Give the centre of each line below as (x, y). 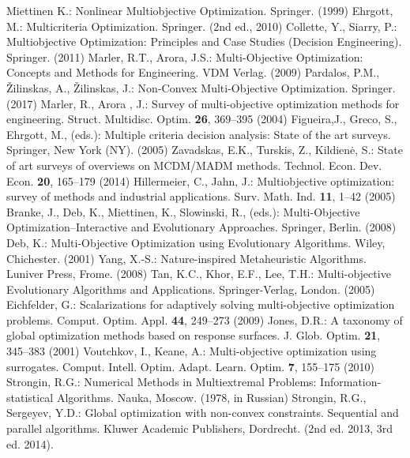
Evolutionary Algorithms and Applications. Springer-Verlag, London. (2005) (191, 289)
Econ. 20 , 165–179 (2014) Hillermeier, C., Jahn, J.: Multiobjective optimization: (201, 180)
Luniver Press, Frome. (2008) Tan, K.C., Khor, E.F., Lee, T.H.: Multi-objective (199, 274)
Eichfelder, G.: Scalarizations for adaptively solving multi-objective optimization (201, 304)
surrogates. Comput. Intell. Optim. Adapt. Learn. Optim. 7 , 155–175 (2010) (190, 366)
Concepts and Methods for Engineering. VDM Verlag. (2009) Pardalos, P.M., (193, 72)
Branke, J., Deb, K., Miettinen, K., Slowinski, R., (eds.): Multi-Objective (183, 211)
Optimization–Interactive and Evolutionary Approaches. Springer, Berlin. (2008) (201, 227)
